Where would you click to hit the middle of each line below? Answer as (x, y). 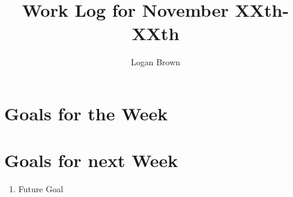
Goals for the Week (86, 113)
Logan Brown (156, 62)
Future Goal (41, 189)
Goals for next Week (91, 160)
